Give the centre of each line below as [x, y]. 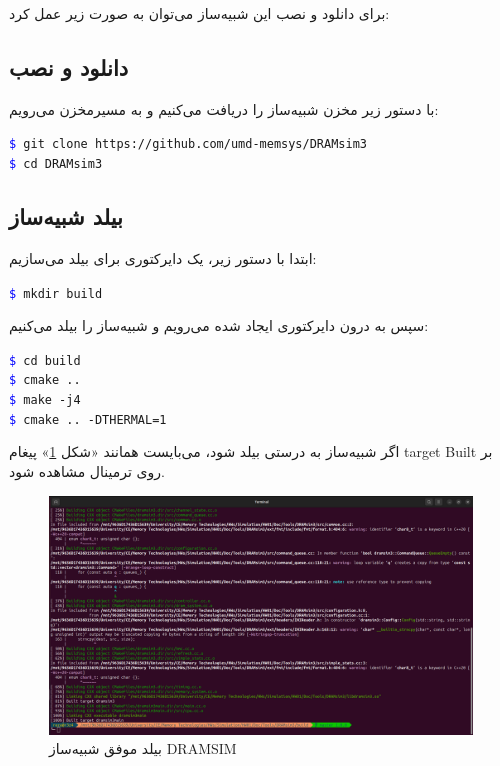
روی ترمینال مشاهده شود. [87, 470]
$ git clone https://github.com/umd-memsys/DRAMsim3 [188, 144]
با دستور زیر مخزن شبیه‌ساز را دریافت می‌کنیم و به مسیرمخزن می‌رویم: [224, 108]
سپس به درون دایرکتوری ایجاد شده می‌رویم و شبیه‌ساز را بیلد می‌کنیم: [219, 325]
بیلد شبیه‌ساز [66, 216]
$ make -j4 [45, 400]
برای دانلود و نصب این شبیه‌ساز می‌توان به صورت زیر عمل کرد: [199, 13]
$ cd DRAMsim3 [56, 164]
